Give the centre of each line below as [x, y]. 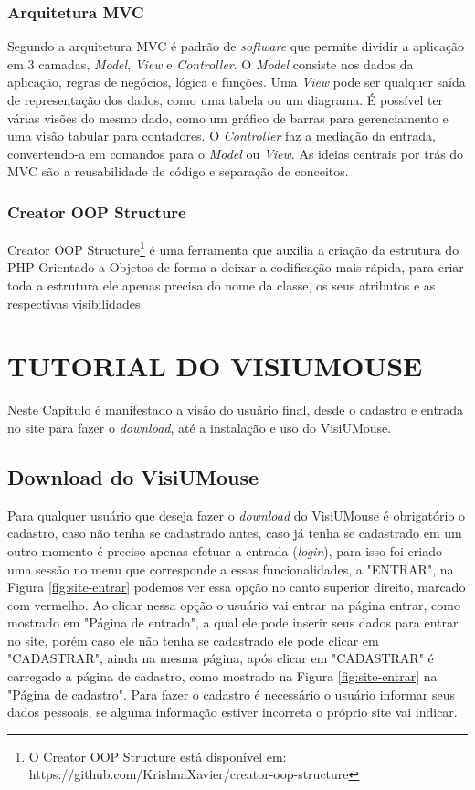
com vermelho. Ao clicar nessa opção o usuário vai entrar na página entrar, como [234, 604]
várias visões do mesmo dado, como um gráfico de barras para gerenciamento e [228, 117]
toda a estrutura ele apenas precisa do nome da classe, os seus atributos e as [222, 285]
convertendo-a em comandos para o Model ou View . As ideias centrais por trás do [236, 153]
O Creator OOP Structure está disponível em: [158, 756]
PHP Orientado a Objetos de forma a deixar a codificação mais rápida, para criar [236, 267]
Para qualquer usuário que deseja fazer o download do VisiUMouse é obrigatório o [237, 515]
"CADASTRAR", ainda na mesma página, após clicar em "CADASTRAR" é [221, 658]
